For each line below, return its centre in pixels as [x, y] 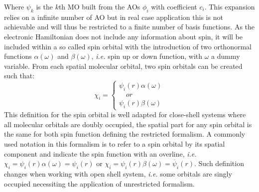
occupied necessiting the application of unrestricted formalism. [99, 183]
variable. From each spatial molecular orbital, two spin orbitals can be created [123, 66]
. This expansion [230, 6]
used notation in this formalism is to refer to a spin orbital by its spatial [115, 143]
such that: [19, 76]
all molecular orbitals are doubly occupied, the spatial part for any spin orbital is [128, 124]
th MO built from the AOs [99, 6]
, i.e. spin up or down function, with [147, 56]
